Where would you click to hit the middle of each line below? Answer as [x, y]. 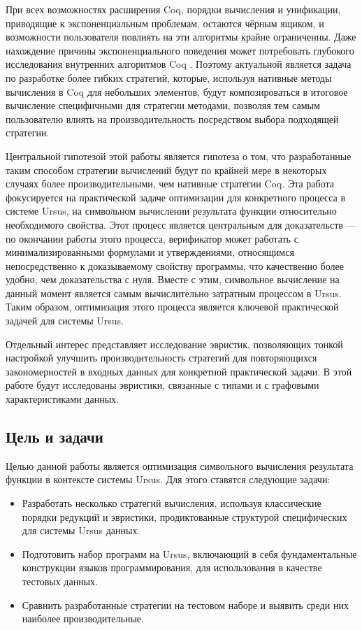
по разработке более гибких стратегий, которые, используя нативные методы [169, 77]
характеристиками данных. [62, 399]
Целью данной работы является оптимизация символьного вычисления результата [180, 465]
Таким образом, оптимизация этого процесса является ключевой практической [172, 307]
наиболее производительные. [83, 618]
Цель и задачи [55, 437]
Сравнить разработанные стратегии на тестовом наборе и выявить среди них [185, 604]
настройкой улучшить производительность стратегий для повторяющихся [161, 358]
